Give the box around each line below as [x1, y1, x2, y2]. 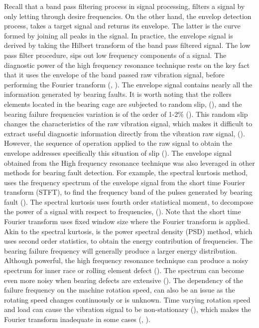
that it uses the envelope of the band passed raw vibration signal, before [4, 69, 225, 80]
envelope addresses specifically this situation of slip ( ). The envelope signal [4, 147, 232, 158]
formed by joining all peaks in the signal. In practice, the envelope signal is [4, 30, 233, 40]
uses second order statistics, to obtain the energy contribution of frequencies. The [4, 236, 253, 246]
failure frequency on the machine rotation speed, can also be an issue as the [4, 285, 235, 295]
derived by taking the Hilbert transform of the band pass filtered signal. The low [4, 40, 251, 50]
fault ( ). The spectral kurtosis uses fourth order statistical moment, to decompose [4, 196, 254, 207]
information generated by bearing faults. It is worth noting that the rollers [4, 89, 232, 99]
